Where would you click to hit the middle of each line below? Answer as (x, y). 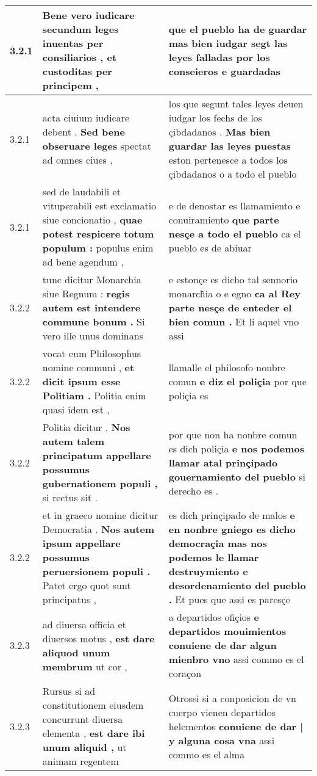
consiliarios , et (80, 57)
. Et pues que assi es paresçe (229, 599)
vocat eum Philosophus (92, 353)
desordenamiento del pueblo (237, 585)
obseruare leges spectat (97, 146)
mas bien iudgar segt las (228, 43)
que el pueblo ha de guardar (238, 29)
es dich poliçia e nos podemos (237, 448)
